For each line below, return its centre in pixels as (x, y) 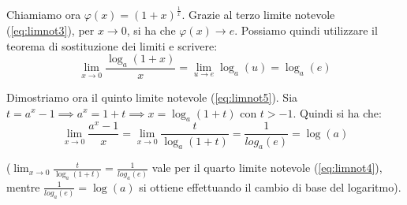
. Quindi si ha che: (337, 112)
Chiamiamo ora (44, 15)
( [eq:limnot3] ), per (50, 30)
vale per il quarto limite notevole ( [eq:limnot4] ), (267, 168)
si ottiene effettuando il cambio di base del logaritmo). (270, 186)
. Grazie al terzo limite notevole (258, 15)
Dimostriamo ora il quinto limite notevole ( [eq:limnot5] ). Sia (152, 97)
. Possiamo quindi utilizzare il (306, 30)
